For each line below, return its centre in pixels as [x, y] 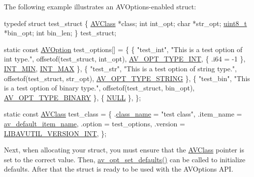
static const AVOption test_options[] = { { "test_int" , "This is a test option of [123, 49]
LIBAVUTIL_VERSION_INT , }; [55, 133]
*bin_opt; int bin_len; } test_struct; [60, 33]
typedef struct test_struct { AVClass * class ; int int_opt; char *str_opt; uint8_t [126, 23]
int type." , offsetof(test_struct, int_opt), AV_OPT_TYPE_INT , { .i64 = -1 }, [125, 59]
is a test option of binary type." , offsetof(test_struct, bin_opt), [99, 88]
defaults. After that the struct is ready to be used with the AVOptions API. [119, 169]
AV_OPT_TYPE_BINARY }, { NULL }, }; [73, 97]
